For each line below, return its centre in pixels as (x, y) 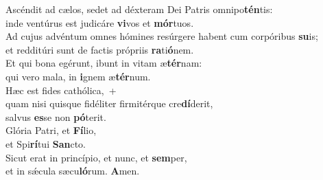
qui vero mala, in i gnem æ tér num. (78, 76)
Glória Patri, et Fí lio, (51, 130)
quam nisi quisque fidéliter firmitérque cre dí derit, (109, 103)
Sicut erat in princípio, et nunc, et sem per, (96, 157)
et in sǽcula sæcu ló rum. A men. (73, 171)
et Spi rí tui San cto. (46, 143)
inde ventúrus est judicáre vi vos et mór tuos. (100, 22)
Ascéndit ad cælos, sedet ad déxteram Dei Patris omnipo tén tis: (139, 9)
